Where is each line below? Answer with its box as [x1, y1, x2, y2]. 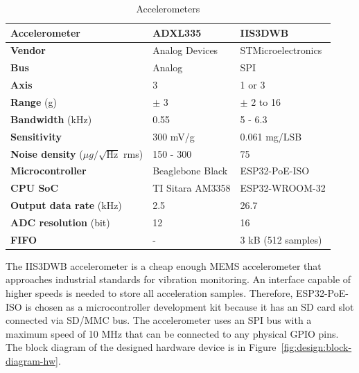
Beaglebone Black [152, 163, 228, 178]
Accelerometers [136, 1, 200, 15]
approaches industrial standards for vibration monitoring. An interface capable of [6, 272, 351, 286]
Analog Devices [152, 43, 218, 57]
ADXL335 [152, 25, 202, 39]
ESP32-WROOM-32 [240, 181, 326, 195]
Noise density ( [10, 146, 83, 161]
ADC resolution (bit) [10, 215, 110, 229]
